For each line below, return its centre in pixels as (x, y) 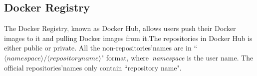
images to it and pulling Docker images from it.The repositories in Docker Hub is (128, 38)
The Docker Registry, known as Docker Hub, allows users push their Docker (120, 28)
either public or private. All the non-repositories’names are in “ (101, 48)
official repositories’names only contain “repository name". (93, 67)
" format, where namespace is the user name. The (177, 57)
